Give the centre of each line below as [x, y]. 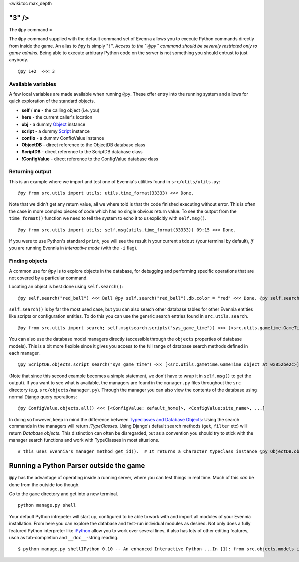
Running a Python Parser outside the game [77, 466]
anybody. [19, 60]
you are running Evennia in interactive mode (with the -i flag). [73, 248]
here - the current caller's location [57, 117]
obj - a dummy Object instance [54, 124]
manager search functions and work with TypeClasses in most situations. [84, 440]
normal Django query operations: [43, 397]
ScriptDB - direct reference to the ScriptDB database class [82, 152]
